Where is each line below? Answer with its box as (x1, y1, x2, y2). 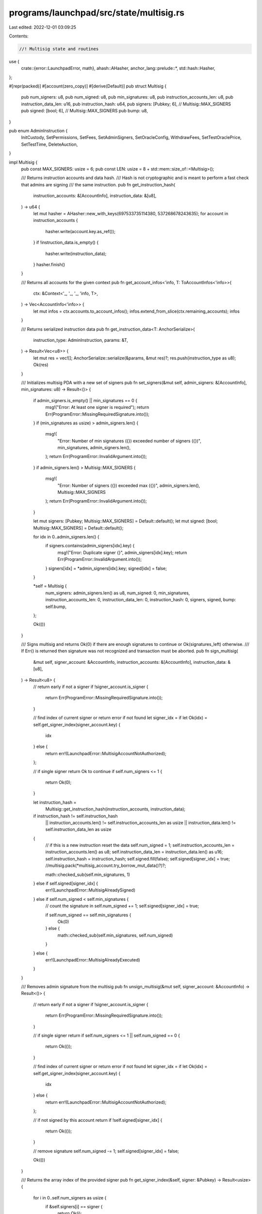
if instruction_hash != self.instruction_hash (33, 813, 118, 819)
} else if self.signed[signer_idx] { (33, 880, 98, 886)
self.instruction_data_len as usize (45, 826, 112, 832)
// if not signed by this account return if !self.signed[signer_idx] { (33, 1117, 163, 1123)
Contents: (9, 33, 29, 39)
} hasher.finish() (33, 261, 65, 267)
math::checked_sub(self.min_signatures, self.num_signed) (57, 932, 173, 938)
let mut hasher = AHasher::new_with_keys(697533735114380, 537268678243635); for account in (33, 210, 229, 216)
